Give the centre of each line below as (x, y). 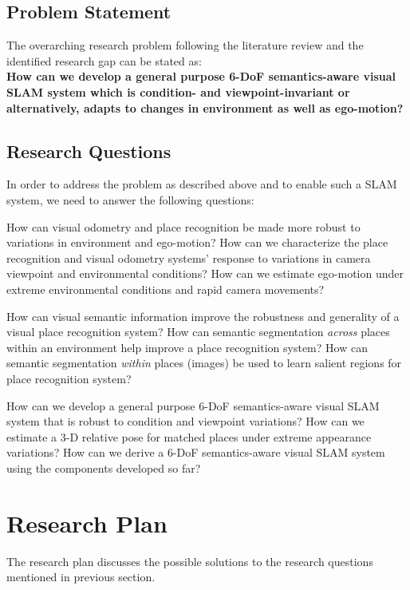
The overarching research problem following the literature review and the (185, 45)
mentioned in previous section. (81, 577)
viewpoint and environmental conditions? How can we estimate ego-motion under (205, 273)
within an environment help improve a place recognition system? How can (187, 347)
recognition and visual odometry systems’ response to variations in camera (189, 257)
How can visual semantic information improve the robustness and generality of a (203, 316)
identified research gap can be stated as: (104, 60)
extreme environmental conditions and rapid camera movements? (166, 289)
